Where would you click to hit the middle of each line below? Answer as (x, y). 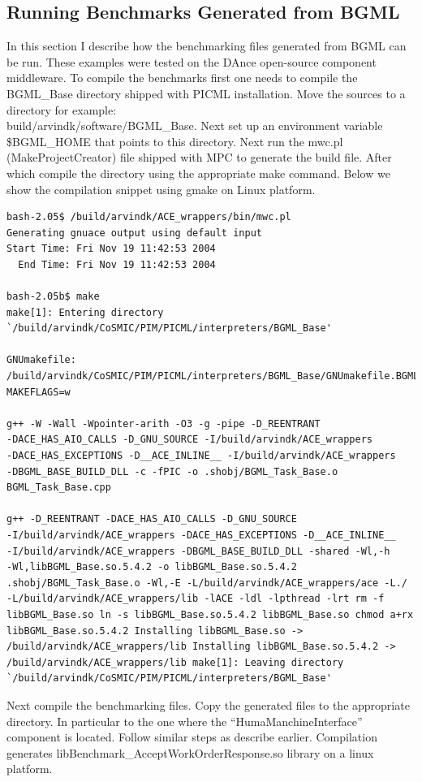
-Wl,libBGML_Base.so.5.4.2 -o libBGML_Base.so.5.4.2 (152, 567)
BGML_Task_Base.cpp (59, 488)
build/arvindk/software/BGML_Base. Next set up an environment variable (195, 125)
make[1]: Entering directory (85, 312)
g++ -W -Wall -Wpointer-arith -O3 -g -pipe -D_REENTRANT (164, 423)
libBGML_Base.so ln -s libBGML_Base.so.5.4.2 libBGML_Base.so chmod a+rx (210, 614)
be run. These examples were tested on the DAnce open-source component (192, 61)
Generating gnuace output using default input (134, 233)
